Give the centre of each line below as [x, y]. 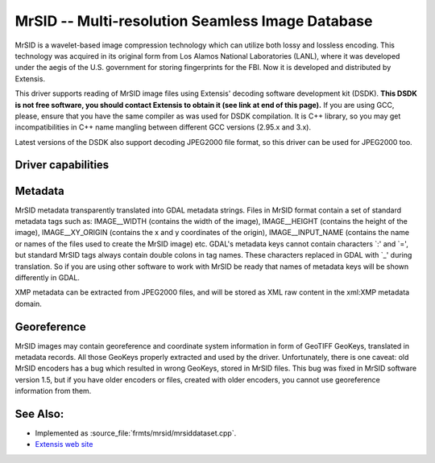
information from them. [53, 391]
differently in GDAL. [48, 277]
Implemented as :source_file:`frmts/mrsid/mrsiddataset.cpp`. [136, 433]
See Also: [39, 414]
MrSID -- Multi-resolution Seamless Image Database [194, 21]
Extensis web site [64, 444]
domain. [28, 304]
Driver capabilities [62, 165]
